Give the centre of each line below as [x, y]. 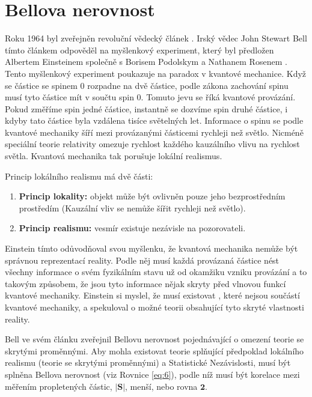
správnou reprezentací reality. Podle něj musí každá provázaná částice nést [142, 260]
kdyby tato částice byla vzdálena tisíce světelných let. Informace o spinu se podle [154, 120]
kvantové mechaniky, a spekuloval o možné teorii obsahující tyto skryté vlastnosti [154, 307]
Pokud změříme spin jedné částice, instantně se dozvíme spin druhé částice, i [146, 108]
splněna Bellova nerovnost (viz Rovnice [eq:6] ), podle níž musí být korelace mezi [152, 374]
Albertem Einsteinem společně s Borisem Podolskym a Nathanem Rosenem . [146, 62]
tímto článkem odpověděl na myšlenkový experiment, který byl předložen [139, 50]
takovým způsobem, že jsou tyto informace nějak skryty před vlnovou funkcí [145, 283]
